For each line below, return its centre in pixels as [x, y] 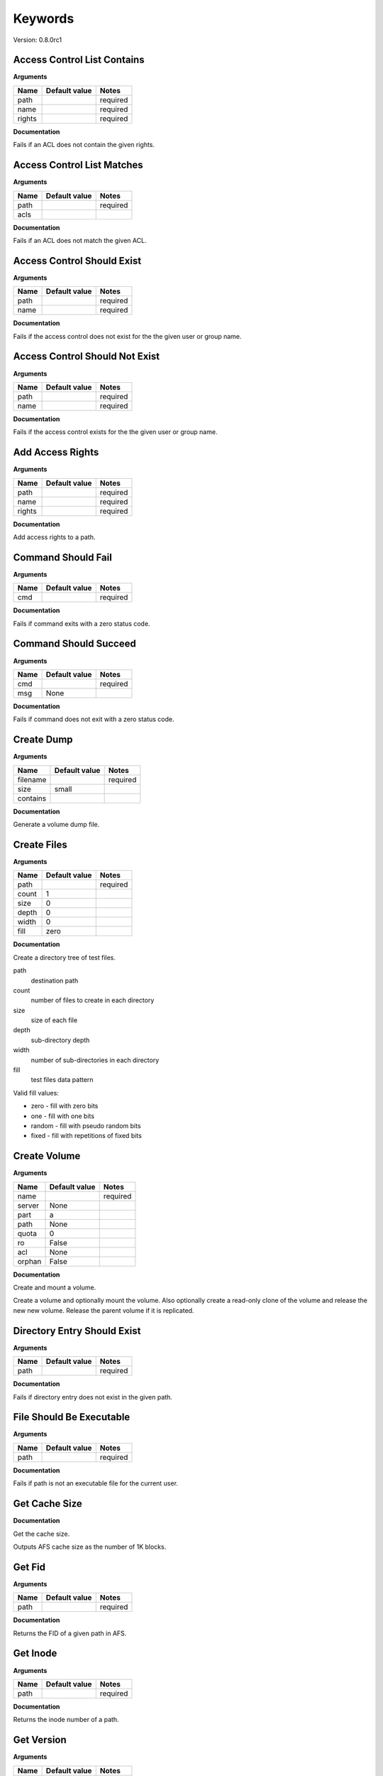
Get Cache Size [48, 1504]
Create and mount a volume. [55, 1288]
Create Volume [47, 1156]
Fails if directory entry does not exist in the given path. [93, 1397]
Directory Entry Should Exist [77, 1331]
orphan [29, 1261]
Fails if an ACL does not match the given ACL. [80, 240]
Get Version [40, 1740]
